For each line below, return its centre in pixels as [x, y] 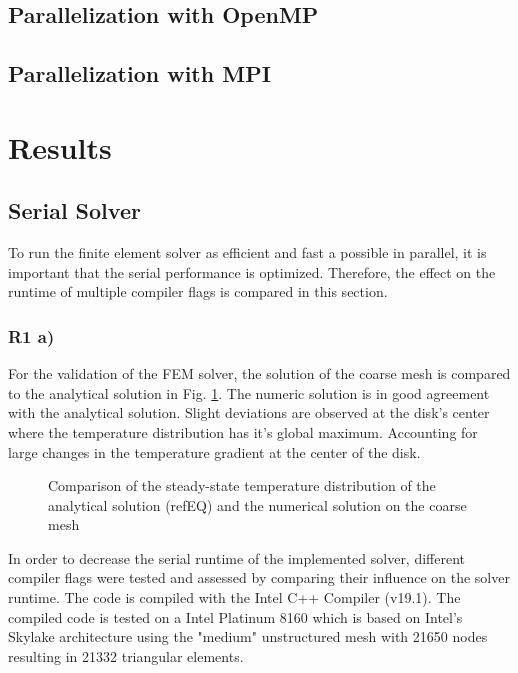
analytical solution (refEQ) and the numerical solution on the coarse [257, 504]
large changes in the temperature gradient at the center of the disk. [214, 451]
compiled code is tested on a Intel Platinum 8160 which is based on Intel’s [235, 616]
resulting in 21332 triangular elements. [126, 655]
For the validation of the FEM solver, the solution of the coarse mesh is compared [259, 373]
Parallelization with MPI [139, 73]
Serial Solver [74, 210]
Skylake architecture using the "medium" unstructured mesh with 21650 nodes [248, 636]
